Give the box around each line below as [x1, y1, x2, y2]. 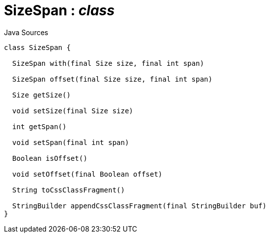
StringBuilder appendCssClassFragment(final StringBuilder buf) [12, 201, 267, 210]
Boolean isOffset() [12, 154, 88, 162]
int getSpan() [12, 122, 67, 131]
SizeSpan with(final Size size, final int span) [12, 59, 204, 67]
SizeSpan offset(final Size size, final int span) [12, 75, 213, 83]
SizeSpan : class [4, 2, 115, 19]
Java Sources [4, 28, 48, 37]
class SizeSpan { [4, 43, 71, 51]
